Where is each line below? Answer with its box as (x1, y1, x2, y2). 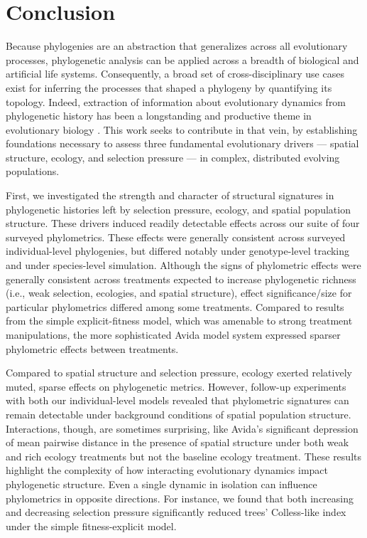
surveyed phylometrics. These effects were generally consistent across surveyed (6, 229, 346, 244)
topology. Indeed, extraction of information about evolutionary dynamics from (6, 94, 346, 109)
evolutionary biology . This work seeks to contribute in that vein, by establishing (6, 122, 358, 137)
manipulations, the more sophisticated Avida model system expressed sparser (6, 327, 341, 342)
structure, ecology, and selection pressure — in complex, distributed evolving (6, 149, 340, 164)
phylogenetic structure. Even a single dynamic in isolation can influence (6, 476, 317, 491)
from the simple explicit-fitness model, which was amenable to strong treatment (6, 313, 353, 328)
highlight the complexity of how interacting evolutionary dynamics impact (6, 463, 329, 478)
